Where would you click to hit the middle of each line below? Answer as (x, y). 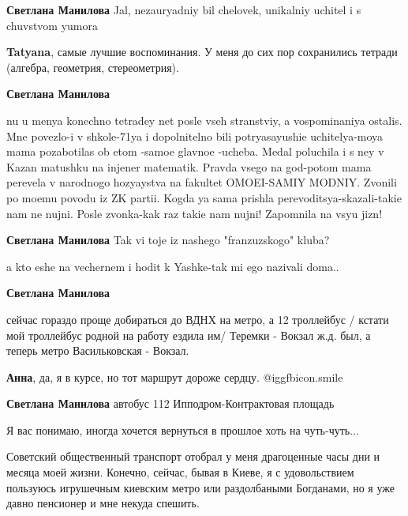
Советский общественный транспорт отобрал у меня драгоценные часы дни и (193, 456)
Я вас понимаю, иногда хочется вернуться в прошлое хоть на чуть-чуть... (183, 429)
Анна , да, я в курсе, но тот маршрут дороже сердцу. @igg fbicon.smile (175, 377)
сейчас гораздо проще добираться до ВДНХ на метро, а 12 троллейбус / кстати (198, 319)
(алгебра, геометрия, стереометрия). (93, 67)
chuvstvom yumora (52, 25)
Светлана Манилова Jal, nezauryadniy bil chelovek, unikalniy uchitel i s (184, 9)
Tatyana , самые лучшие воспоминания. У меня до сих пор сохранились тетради (202, 52)
